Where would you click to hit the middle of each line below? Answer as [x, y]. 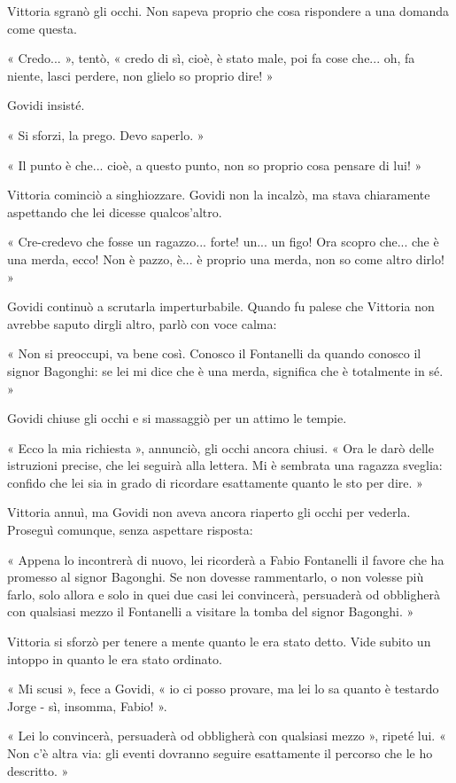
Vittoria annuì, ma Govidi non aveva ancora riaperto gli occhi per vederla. [209, 512]
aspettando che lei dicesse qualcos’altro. [115, 211]
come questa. [43, 28]
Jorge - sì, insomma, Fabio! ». [87, 705]
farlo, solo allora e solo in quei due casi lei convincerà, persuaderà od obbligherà [224, 594]
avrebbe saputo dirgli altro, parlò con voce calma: [142, 323]
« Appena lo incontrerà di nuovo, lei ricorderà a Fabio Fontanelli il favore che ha [226, 559]
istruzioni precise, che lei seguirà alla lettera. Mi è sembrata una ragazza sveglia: [225, 465]
